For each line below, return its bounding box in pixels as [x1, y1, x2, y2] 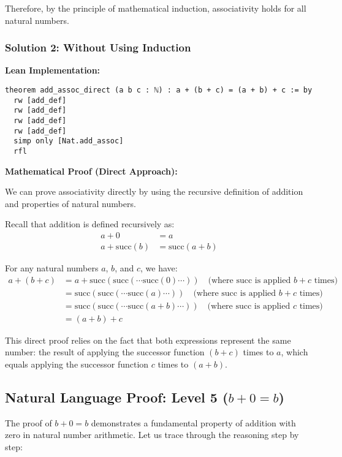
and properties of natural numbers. [5, 197, 136, 210]
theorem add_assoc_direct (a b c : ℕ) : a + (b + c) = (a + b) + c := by [5, 86, 313, 94]
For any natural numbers [5, 262, 99, 274]
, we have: [140, 262, 178, 274]
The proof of [5, 416, 52, 429]
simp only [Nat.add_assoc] [13, 137, 124, 146]
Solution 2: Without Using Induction [5, 40, 191, 55]
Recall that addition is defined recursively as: [5, 217, 175, 230]
